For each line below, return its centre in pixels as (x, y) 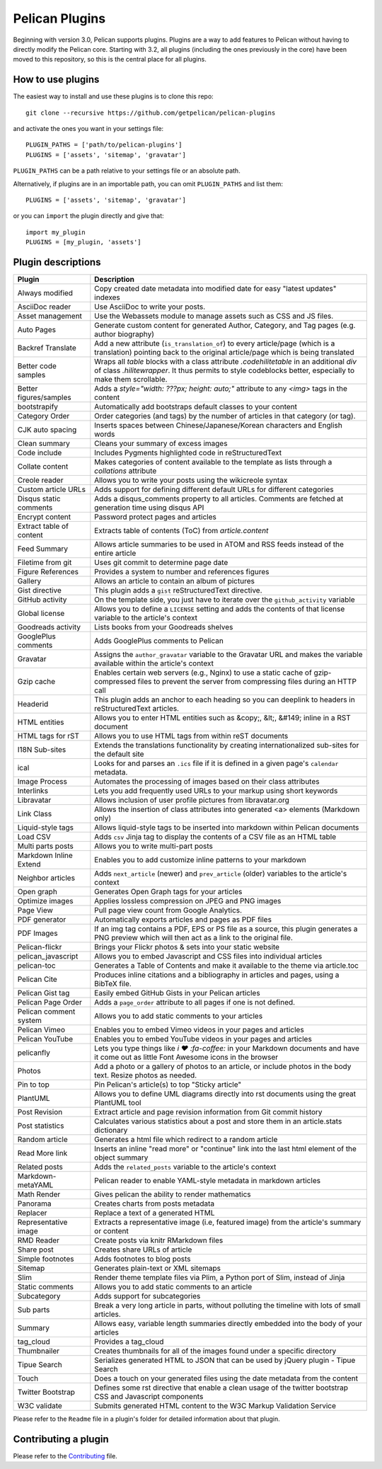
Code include (40, 453)
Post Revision (40, 1112)
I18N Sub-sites (42, 750)
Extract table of (43, 526)
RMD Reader (39, 1240)
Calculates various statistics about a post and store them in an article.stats (218, 1121)
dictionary (111, 1131)
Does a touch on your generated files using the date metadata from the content (226, 1378)
